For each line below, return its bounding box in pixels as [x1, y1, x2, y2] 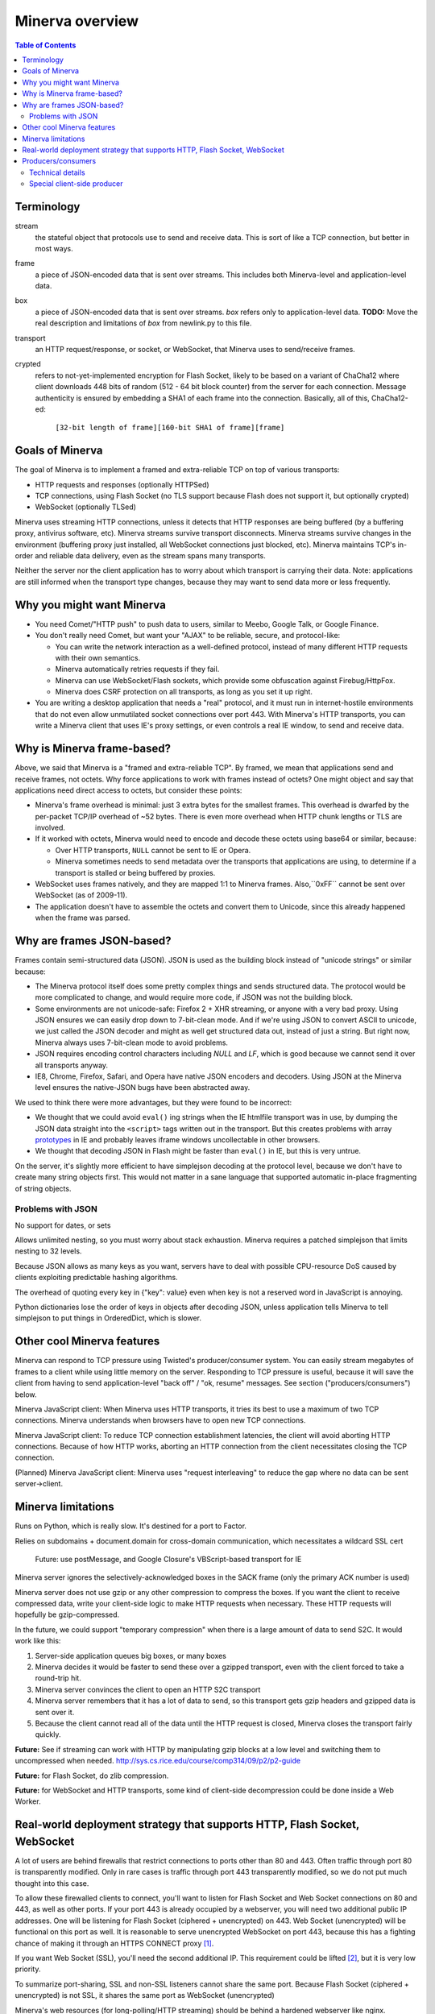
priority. [14, 1964, 41, 1974]
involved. [35, 823, 66, 833]
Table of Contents [14, 40, 77, 50]
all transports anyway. [35, 1060, 109, 1070]
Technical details [29, 168, 85, 177]
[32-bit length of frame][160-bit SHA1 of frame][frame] [55, 423, 285, 433]
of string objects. [14, 1183, 72, 1193]
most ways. [35, 243, 73, 253]
